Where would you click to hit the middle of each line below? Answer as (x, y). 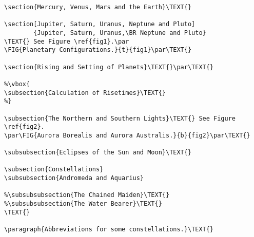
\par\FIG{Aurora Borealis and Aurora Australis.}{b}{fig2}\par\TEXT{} (127, 135)
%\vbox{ (17, 84)
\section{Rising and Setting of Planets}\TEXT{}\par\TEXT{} (109, 67)
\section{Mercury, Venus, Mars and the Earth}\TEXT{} (98, 7)
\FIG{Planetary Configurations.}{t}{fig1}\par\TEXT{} (98, 50)
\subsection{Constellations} (54, 170)
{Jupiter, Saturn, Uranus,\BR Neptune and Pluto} (120, 33)
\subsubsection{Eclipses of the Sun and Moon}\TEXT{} (98, 153)
